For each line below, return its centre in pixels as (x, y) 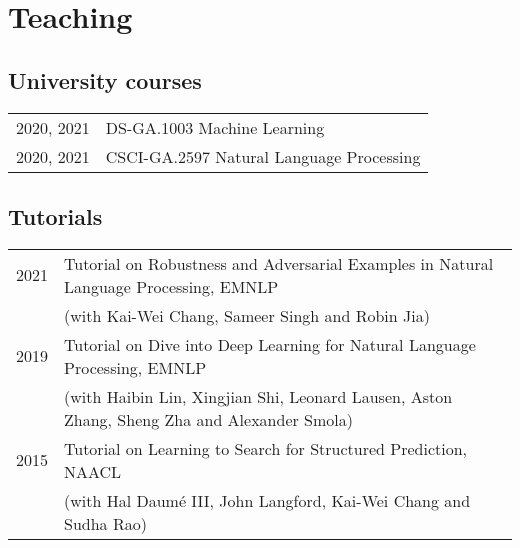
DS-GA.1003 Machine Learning (215, 127)
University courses (105, 79)
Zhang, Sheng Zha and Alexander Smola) (208, 419)
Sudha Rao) (105, 523)
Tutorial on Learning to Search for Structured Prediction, (266, 448)
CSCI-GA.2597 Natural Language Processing (263, 156)
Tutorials (55, 215)
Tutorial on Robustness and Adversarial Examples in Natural (279, 263)
